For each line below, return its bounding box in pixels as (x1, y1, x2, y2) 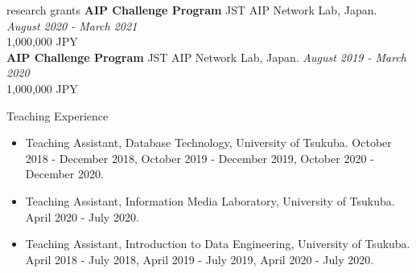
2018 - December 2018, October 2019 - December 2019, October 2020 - (25, 149, 374, 166)
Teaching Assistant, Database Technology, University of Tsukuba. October (25, 134, 392, 151)
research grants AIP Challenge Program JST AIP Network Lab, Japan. (6, 2, 377, 18)
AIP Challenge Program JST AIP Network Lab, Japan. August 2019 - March (6, 48, 407, 65)
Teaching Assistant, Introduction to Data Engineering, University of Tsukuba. (25, 235, 410, 252)
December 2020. (25, 165, 104, 182)
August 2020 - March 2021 (6, 17, 138, 34)
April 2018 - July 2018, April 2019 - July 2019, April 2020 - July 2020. (25, 251, 374, 267)
